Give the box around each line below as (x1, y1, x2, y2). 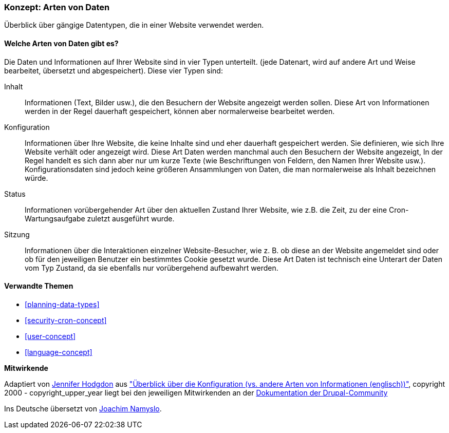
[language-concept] (25, 347, 92, 356)
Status (4, 189, 26, 198)
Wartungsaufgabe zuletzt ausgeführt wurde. (25, 214, 175, 223)
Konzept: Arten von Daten (4, 2, 110, 12)
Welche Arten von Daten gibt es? (4, 39, 119, 48)
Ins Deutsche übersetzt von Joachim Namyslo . (4, 404, 162, 413)
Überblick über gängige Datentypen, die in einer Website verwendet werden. (4, 21, 264, 30)
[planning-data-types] (25, 299, 100, 309)
